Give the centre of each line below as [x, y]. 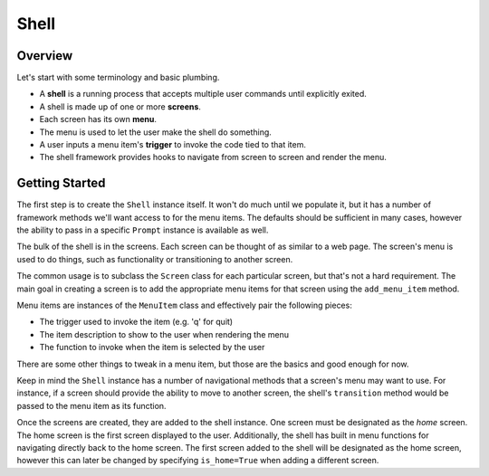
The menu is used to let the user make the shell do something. [155, 132]
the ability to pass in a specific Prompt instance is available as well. [143, 230]
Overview [45, 56]
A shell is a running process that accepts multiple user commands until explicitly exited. [203, 94]
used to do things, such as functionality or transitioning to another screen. [155, 259]
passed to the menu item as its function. [91, 405]
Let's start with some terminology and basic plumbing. [118, 78]
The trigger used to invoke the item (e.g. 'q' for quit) [136, 322]
